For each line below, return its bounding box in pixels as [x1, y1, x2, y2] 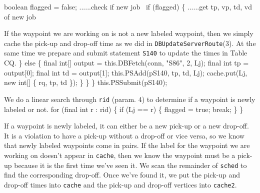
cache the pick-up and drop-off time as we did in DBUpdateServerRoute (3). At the [4, 37, 256, 48]
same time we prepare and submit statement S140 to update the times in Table [4, 47, 247, 58]
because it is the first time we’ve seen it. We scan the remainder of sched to [14, 159, 247, 170]
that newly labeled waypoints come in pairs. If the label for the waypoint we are [4, 140, 250, 150]
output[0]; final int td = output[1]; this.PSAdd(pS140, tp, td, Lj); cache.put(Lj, [4, 67, 247, 77]
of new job [4, 11, 36, 21]
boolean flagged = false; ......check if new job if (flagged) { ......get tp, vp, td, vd [4, 1, 252, 11]
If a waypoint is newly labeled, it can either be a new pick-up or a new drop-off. [4, 120, 249, 131]
